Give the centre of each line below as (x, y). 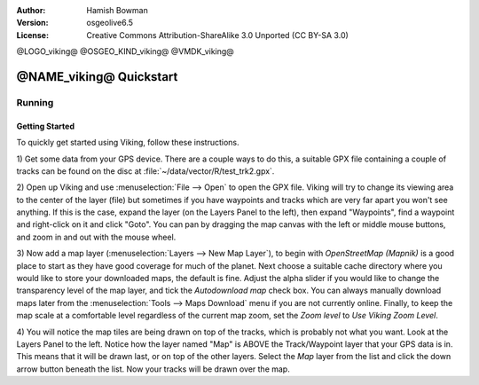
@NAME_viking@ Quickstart (97, 77)
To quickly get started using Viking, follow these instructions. (128, 143)
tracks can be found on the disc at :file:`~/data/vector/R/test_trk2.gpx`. (145, 171)
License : (32, 35)
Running (35, 102)
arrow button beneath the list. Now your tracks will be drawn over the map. (153, 369)
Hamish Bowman (117, 10)
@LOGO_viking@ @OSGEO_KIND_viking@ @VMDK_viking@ (125, 51)
